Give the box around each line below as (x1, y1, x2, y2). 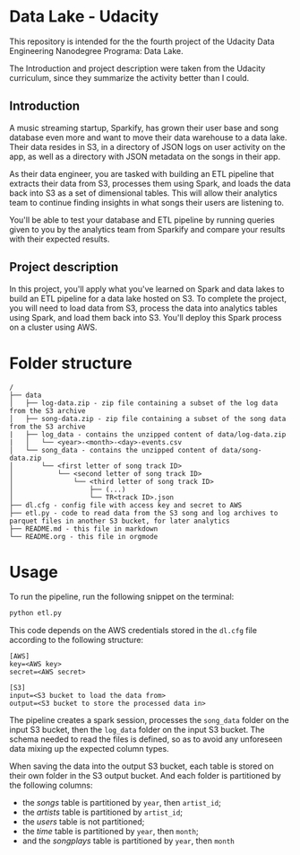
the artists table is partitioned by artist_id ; (21, 807, 184, 818)
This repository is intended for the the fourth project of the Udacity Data (9, 36, 275, 47)
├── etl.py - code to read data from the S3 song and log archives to (9, 508, 279, 517)
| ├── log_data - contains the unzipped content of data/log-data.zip (9, 429, 287, 439)
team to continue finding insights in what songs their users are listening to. (9, 197, 285, 207)
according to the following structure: (9, 635, 144, 646)
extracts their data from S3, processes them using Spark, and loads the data (9, 178, 291, 189)
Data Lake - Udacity (9, 6, 159, 27)
